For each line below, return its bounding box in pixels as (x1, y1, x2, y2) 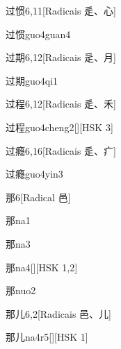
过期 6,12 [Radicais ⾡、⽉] (6, 50, 116, 65)
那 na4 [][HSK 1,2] (6, 259, 78, 274)
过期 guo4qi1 (6, 73, 58, 87)
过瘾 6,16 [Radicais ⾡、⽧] (6, 143, 116, 158)
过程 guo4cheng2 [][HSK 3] (6, 119, 113, 134)
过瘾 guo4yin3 (6, 167, 63, 181)
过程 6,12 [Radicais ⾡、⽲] (6, 96, 116, 111)
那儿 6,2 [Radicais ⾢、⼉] (6, 306, 111, 321)
